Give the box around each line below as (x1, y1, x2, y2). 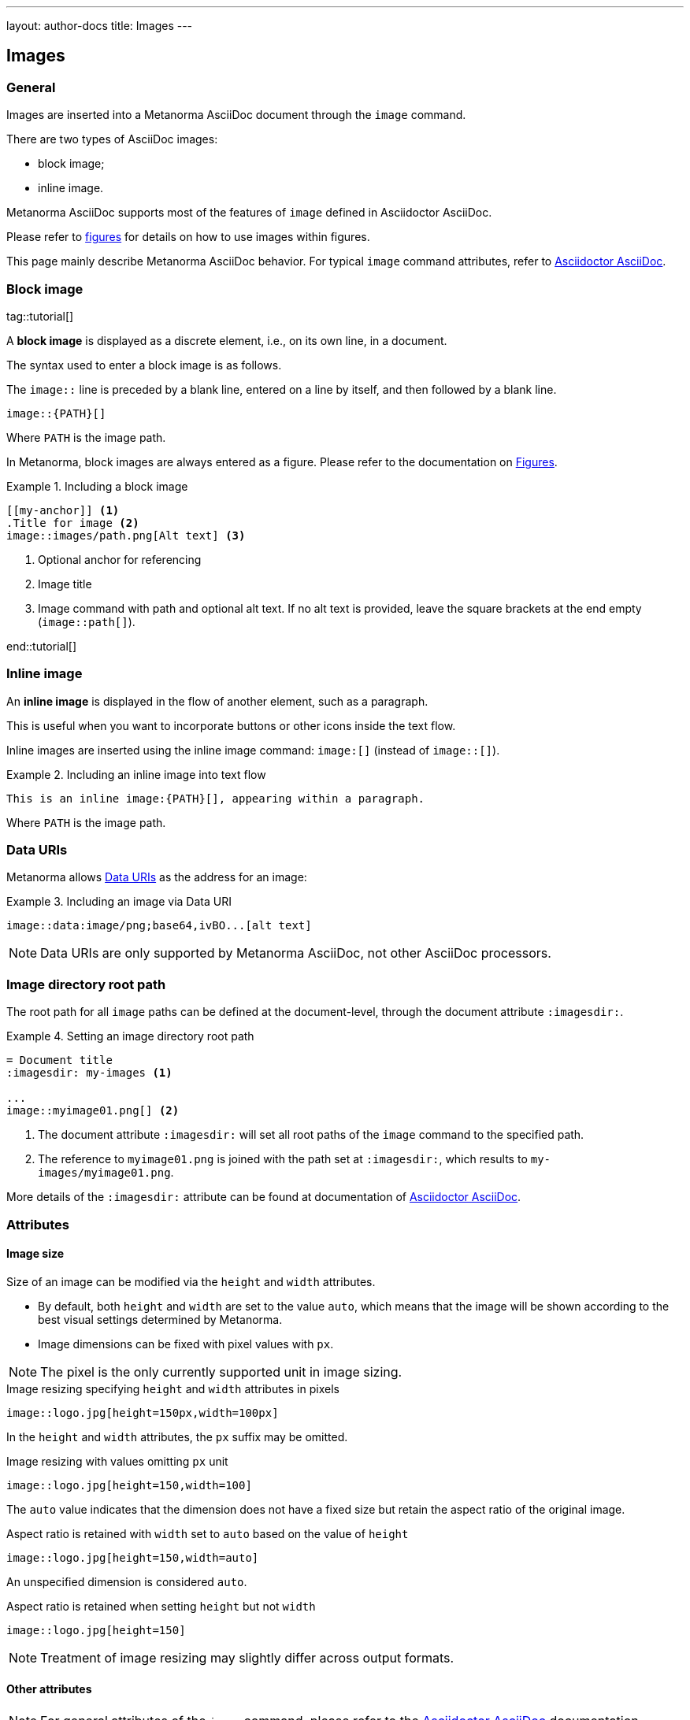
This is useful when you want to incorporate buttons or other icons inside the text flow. (6, 718, 456, 732)
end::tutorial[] (6, 639, 77, 653)
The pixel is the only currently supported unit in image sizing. (40, 1363, 402, 1380)
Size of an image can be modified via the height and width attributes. (6, 1274, 376, 1288)
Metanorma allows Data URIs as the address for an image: (6, 870, 307, 884)
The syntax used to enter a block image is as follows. (6, 358, 282, 372)
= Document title (6, 1054, 113, 1067)
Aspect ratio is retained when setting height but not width (6, 1599, 316, 1613)
